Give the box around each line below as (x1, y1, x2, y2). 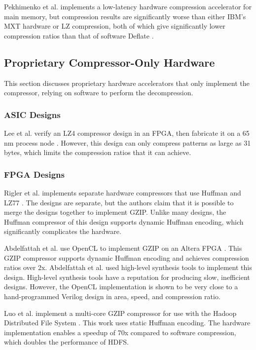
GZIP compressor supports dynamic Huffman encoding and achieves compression (4, 252, 249, 263)
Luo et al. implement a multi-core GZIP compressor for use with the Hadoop (4, 308, 237, 318)
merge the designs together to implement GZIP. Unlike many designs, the (4, 207, 226, 217)
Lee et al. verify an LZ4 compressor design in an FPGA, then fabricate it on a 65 (4, 127, 250, 138)
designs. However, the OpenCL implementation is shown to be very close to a (4, 281, 238, 292)
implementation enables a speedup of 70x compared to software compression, (4, 327, 236, 337)
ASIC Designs (4, 108, 61, 120)
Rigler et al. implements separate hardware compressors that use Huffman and (4, 187, 241, 197)
